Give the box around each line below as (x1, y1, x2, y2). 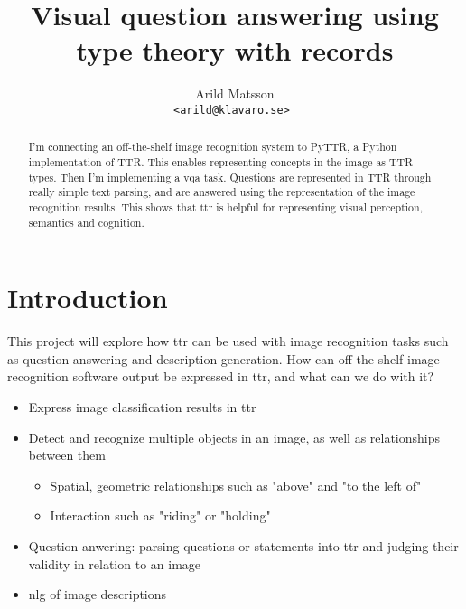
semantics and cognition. (28, 214, 144, 230)
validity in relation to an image (28, 554, 201, 573)
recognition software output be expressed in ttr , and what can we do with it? (7, 367, 434, 386)
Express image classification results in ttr (28, 398, 256, 417)
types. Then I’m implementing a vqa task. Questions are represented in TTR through (28, 169, 432, 184)
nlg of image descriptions (28, 585, 167, 604)
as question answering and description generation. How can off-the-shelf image (7, 349, 440, 368)
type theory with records (76, 32, 394, 69)
